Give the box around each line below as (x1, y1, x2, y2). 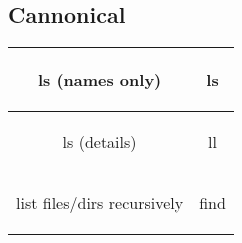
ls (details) (62, 130, 137, 153)
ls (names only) (37, 68, 162, 91)
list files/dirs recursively (16, 191, 184, 214)
